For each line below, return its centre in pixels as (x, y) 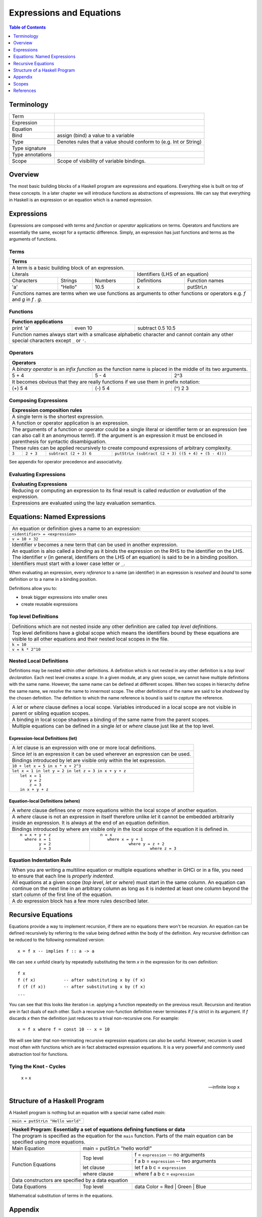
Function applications (37, 321)
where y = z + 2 (147, 844)
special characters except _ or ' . (49, 340)
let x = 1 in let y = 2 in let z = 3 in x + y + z (69, 771)
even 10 (83, 328)
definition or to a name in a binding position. (53, 579)
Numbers (106, 281)
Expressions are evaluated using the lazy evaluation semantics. (84, 503)
